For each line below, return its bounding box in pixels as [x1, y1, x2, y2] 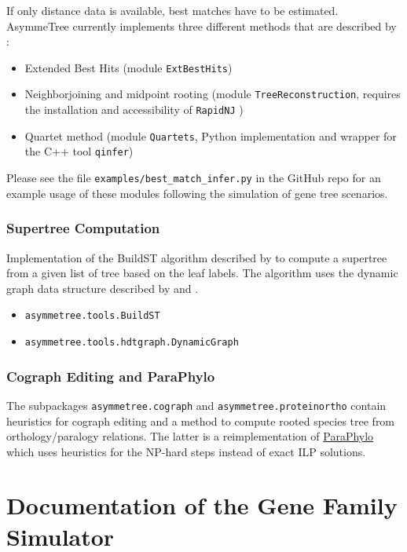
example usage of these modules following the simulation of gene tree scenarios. [6, 185, 388, 201]
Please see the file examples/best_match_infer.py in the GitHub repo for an [6, 170, 381, 186]
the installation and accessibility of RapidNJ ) [24, 101, 244, 118]
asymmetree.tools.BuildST [24, 310, 160, 322]
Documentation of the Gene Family [6, 489, 398, 521]
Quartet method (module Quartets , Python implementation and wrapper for [24, 127, 397, 144]
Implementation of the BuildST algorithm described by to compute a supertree [6, 249, 387, 265]
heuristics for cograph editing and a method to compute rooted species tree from [6, 412, 395, 429]
